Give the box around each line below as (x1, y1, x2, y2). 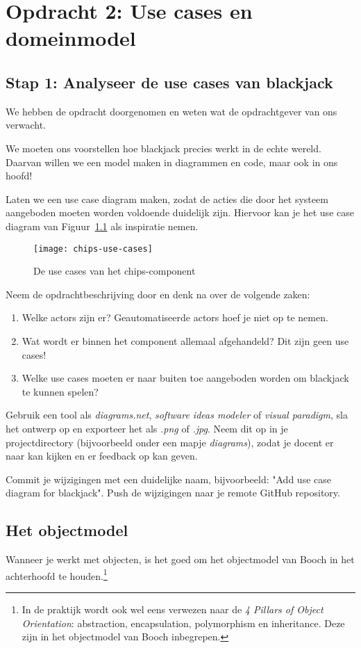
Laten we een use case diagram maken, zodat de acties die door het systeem (6, 191, 328, 206)
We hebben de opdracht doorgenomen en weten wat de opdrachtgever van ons (6, 104, 337, 118)
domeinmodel (6, 24, 136, 52)
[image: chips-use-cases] (33, 243, 153, 254)
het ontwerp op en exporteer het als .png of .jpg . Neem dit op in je (6, 421, 288, 435)
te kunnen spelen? (22, 384, 99, 398)
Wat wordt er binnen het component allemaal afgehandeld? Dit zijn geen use (22, 333, 349, 348)
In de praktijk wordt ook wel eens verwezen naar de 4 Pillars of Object (22, 601, 324, 616)
